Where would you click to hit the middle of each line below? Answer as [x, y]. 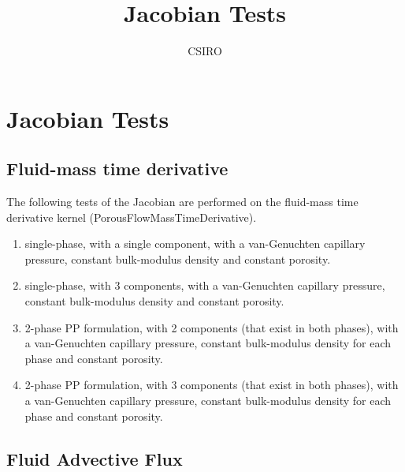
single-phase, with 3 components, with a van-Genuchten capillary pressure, [205, 285]
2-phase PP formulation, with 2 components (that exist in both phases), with [212, 327]
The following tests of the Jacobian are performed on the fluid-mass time [182, 202]
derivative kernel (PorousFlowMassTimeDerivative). [132, 217]
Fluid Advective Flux [95, 458]
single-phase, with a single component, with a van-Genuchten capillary [195, 243]
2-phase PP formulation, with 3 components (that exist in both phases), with [212, 385]
